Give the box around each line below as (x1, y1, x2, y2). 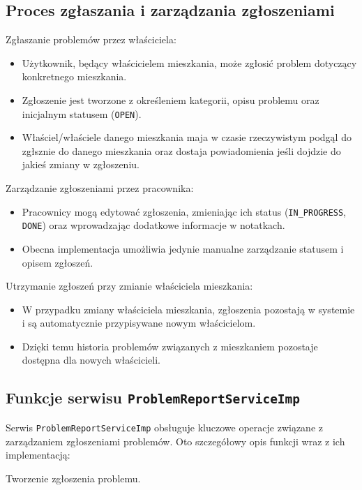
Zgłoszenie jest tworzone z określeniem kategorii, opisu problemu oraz (22, 92, 319, 107)
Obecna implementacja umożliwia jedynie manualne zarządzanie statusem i (22, 241, 344, 255)
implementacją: (6, 447, 70, 462)
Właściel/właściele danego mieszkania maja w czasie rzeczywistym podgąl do (22, 130, 352, 144)
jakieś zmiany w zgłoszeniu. (22, 157, 139, 172)
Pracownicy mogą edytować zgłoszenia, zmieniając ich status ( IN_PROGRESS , (22, 204, 347, 218)
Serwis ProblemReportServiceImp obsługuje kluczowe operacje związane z (6, 420, 323, 434)
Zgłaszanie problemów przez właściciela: (6, 32, 176, 47)
